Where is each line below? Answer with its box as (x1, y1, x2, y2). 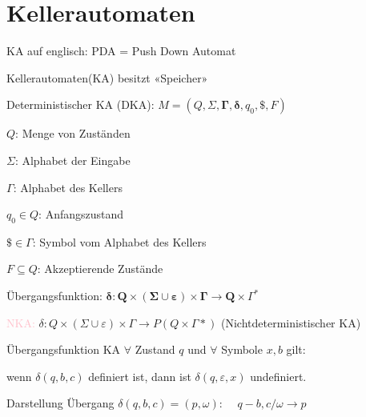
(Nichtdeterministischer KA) (221, 314, 361, 331)
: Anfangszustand (38, 206, 124, 223)
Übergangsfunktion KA (6, 341, 121, 358)
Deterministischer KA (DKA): (6, 96, 155, 113)
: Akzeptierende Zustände (37, 260, 163, 277)
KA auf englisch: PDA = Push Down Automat (6, 42, 236, 59)
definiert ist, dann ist (88, 367, 191, 384)
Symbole (221, 341, 263, 358)
